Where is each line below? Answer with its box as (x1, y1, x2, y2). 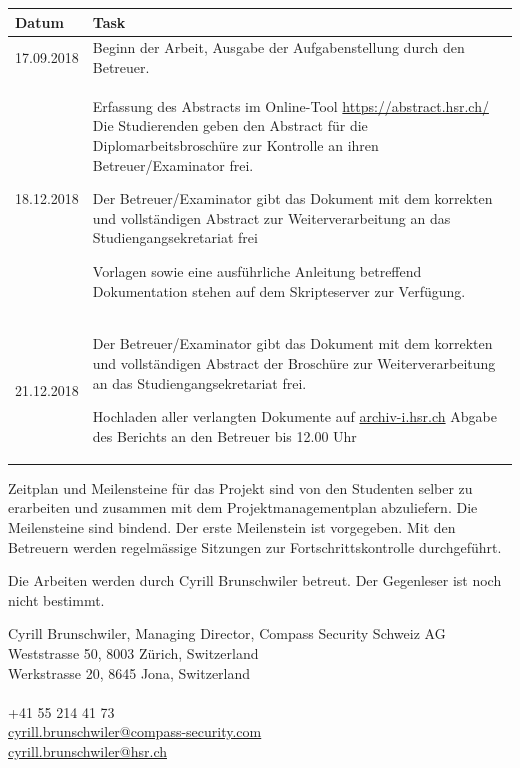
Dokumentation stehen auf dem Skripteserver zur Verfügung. (92, 280, 466, 301)
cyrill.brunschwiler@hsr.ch (8, 740, 168, 761)
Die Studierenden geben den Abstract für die (92, 115, 368, 136)
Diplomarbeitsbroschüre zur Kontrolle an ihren (92, 134, 379, 155)
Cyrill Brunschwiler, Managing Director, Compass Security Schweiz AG (8, 623, 446, 644)
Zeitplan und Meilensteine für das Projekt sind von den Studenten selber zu (8, 477, 473, 498)
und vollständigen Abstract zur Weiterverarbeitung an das (92, 207, 451, 228)
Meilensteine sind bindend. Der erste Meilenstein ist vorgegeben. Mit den (8, 517, 456, 538)
